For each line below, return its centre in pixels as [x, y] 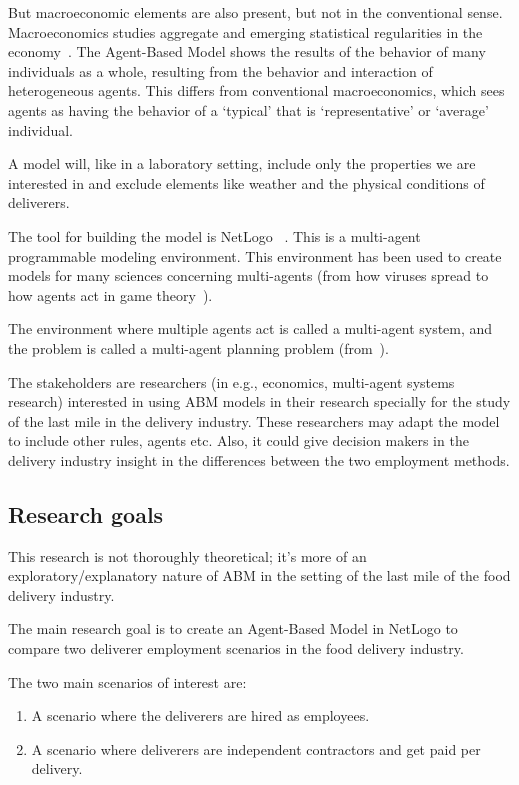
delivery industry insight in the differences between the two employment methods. [259, 459]
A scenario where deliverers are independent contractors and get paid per [256, 748]
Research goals [86, 513]
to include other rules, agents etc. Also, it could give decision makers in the [238, 440]
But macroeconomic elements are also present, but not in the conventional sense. [255, 12]
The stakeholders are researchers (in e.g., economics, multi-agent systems [231, 381]
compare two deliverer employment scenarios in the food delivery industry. [236, 648]
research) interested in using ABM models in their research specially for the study [259, 401]
